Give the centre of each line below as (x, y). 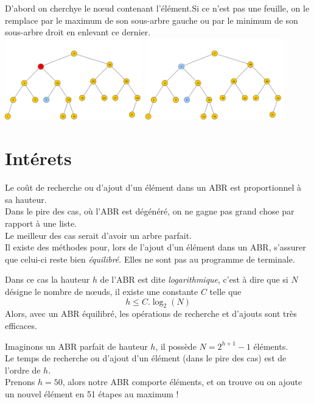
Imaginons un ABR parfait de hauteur (76, 346)
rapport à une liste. (41, 223)
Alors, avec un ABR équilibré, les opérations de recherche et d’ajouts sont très (151, 314)
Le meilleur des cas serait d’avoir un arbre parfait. (99, 235)
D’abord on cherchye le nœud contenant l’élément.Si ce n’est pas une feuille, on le (157, 8)
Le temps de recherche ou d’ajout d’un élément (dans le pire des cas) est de (146, 358)
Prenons (20, 382)
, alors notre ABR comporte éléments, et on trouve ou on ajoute (182, 382)
